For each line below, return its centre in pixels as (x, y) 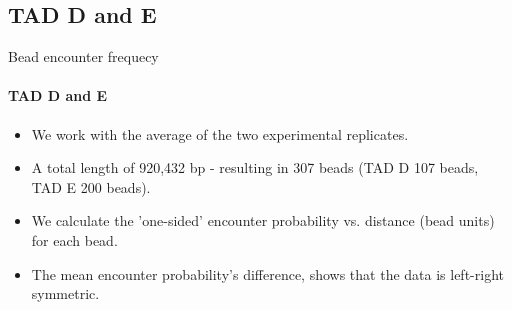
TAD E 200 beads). (91, 186)
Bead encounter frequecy (83, 56)
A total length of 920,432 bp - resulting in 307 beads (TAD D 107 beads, (255, 167)
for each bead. (74, 239)
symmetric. (65, 293)
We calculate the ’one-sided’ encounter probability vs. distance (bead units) (263, 220)
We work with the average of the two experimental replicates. (220, 133)
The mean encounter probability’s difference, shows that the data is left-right (267, 273)
